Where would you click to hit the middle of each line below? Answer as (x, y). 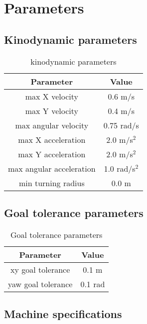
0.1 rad (93, 284)
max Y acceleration (52, 154)
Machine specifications (63, 314)
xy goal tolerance (40, 269)
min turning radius (52, 183)
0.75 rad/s (121, 125)
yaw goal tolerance (40, 284)
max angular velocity (52, 125)
